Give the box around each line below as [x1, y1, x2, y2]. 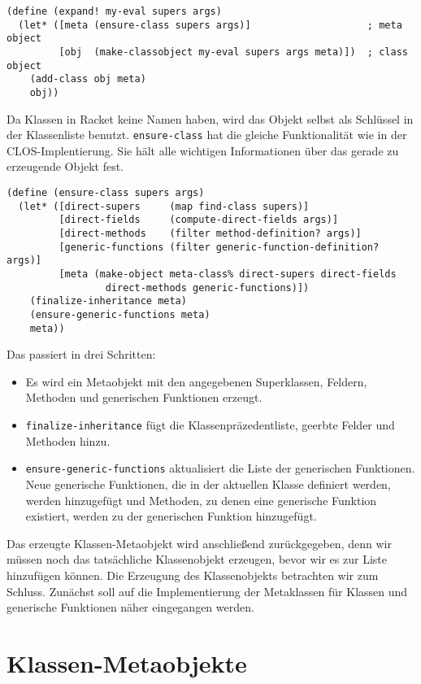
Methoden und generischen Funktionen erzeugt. [25, 389, 263, 406]
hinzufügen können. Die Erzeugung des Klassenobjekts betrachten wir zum [7, 566, 379, 583]
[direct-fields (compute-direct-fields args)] [59, 214, 339, 226]
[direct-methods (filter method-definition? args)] [59, 228, 362, 239]
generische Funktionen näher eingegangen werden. [7, 599, 254, 616]
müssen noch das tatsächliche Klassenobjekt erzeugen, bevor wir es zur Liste [7, 551, 387, 568]
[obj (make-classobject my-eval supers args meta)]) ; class [59, 46, 408, 58]
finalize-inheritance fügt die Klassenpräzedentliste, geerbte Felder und [25, 416, 395, 433]
